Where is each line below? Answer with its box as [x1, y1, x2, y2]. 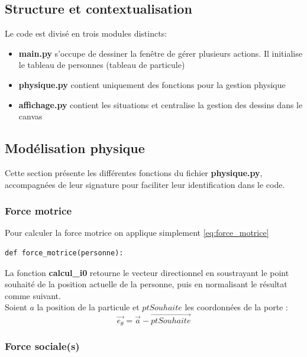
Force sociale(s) [5, 338, 80, 353]
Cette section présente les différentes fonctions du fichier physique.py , [5, 166, 263, 178]
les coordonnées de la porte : [185, 301, 288, 313]
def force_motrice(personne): [5, 248, 124, 257]
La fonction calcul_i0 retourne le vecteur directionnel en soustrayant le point [5, 266, 289, 278]
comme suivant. [5, 289, 61, 301]
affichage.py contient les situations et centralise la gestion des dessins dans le [18, 98, 303, 111]
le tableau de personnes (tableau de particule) [18, 59, 185, 71]
